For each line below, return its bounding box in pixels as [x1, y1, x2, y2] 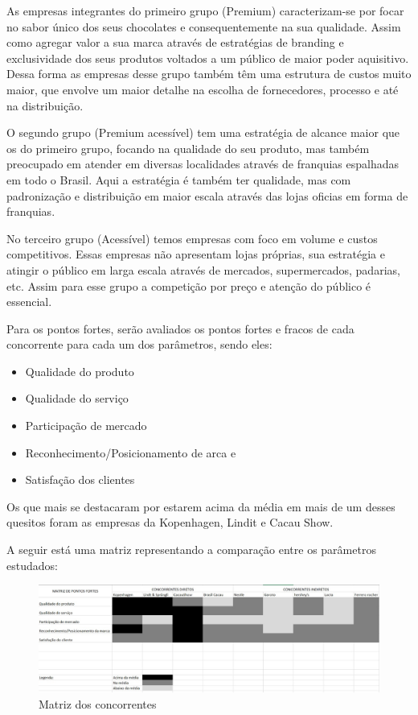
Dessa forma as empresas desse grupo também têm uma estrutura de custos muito [6, 65, 412, 82]
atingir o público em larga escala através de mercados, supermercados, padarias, [6, 261, 400, 278]
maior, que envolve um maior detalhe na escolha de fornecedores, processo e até [6, 81, 399, 97]
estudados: [6, 556, 58, 573]
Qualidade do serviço [25, 390, 129, 407]
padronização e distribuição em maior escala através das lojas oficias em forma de [6, 187, 408, 204]
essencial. [6, 293, 52, 310]
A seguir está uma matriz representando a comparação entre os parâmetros [6, 541, 376, 558]
